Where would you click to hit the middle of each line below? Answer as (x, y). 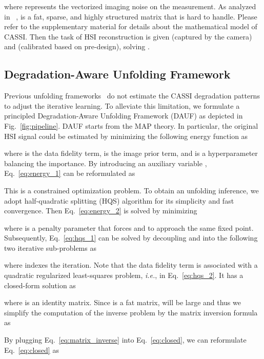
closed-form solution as (40, 285)
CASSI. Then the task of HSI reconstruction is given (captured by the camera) (128, 36)
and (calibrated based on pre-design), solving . (77, 46)
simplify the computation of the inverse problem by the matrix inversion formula (131, 312)
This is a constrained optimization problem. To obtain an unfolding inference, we (131, 190)
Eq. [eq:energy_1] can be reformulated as (70, 173)
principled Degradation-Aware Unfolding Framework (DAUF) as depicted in (124, 116)
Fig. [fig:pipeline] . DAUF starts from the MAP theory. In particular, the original (131, 125)
